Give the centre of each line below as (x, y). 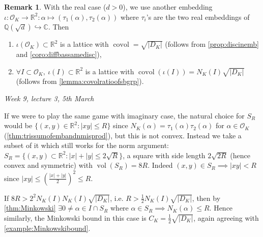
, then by (206, 198)
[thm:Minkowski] (30, 208)
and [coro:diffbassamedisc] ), (59, 54)
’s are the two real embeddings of (198, 17)
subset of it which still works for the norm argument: (87, 145)
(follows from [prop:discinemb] (212, 44)
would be (18, 125)
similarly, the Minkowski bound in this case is (75, 217)
